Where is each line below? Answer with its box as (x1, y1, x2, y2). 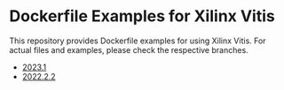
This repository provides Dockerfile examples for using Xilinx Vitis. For (9, 35, 266, 46)
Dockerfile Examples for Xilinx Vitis (9, 6, 275, 26)
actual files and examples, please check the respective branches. (9, 44, 248, 55)
